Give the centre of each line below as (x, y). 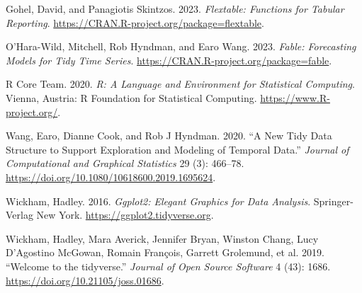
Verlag (19, 215)
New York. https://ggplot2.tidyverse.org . (125, 215)
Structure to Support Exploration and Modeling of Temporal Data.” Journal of (177, 149)
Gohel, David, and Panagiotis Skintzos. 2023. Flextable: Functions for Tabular (175, 8)
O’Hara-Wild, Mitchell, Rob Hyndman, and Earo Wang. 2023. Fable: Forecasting (181, 46)
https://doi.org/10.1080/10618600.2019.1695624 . (111, 177)
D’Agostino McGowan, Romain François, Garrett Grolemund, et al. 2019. (165, 252)
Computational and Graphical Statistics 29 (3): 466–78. (125, 163)
